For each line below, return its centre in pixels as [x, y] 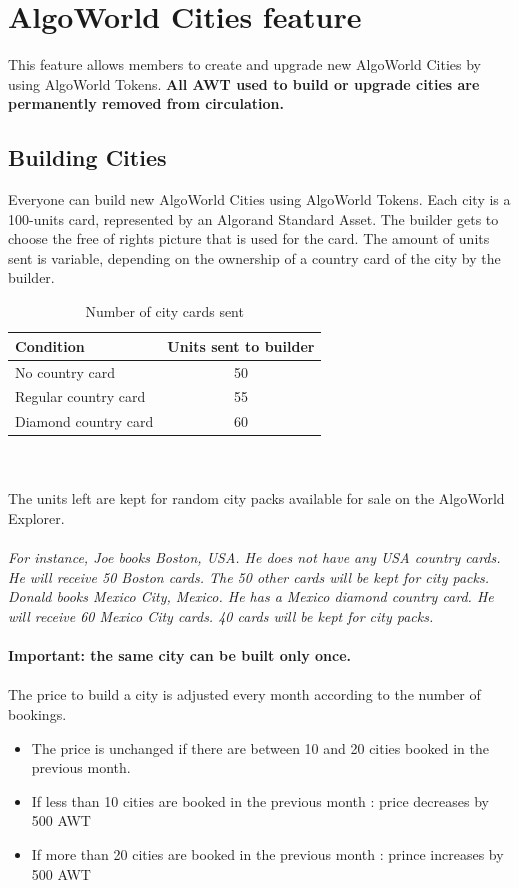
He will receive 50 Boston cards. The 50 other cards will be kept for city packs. [249, 576]
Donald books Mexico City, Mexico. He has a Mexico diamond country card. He [251, 596]
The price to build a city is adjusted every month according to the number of [244, 694]
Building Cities [87, 157]
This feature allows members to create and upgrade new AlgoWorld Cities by [244, 64]
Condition [50, 345]
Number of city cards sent [164, 311]
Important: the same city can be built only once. [180, 655]
